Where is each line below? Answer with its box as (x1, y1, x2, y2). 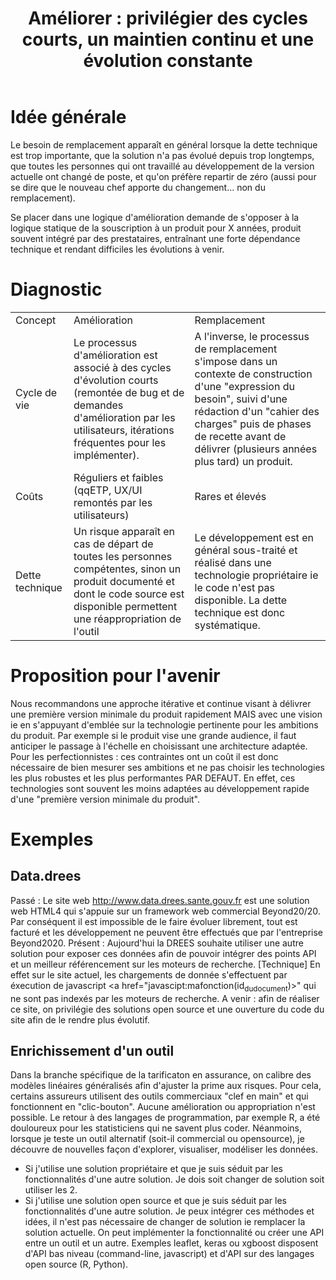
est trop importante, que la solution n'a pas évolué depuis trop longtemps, (10, 149, 315, 161)
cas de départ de (73, 537, 154, 551)
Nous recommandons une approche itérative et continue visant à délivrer (10, 697, 312, 709)
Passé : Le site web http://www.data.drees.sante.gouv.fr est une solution (10, 894, 310, 906)
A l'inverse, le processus (194, 329, 310, 343)
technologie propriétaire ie (194, 568, 319, 582)
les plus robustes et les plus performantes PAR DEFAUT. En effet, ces (10, 772, 296, 784)
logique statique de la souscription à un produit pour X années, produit (10, 222, 302, 234)
